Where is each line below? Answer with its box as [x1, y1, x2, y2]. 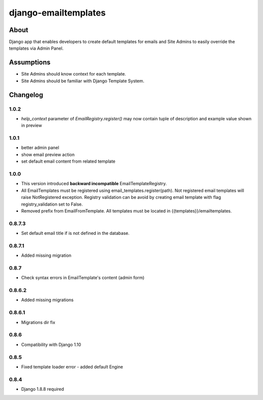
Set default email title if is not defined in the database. [21, 230, 130, 236]
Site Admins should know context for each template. [21, 71, 126, 77]
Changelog [9, 91, 43, 99]
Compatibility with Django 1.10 [21, 342, 81, 347]
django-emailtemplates [9, 7, 106, 18]
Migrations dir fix [21, 319, 56, 325]
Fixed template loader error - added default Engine [21, 363, 124, 370]
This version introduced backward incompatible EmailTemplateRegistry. [21, 181, 167, 187]
